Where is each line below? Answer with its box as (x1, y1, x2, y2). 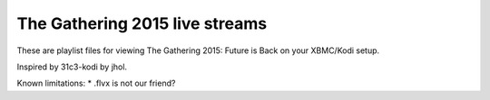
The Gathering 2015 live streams (16, 14, 268, 33)
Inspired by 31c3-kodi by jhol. (16, 61, 127, 72)
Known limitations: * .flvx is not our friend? (16, 77, 176, 89)
